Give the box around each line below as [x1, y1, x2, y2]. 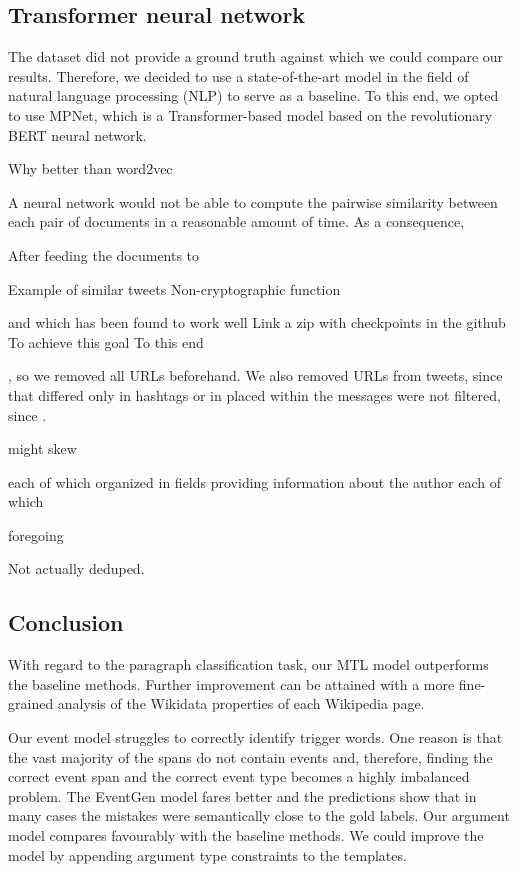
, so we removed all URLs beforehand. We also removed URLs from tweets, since [8, 365, 503, 386]
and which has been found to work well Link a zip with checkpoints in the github [8, 312, 506, 333]
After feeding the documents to [8, 244, 200, 265]
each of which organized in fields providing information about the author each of [8, 471, 502, 492]
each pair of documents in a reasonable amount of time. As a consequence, [8, 211, 465, 232]
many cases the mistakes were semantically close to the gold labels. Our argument [8, 805, 510, 826]
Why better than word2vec [8, 158, 173, 179]
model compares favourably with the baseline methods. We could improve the [8, 825, 484, 846]
